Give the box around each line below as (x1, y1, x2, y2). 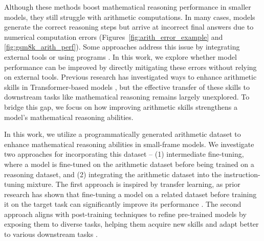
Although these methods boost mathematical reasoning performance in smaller (4, 2, 251, 12)
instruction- (224, 168, 260, 179)
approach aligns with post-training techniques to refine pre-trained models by (4, 208, 247, 219)
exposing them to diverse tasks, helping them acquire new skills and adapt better (4, 219, 259, 229)
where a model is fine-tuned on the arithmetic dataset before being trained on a (4, 158, 254, 169)
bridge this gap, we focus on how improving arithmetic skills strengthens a (4, 101, 238, 112)
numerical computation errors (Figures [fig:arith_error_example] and (4, 31, 223, 42)
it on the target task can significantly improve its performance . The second (4, 199, 241, 209)
